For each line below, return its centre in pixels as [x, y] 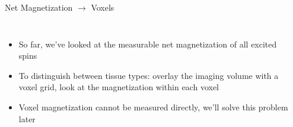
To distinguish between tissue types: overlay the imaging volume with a [149, 75]
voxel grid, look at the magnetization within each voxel [119, 87]
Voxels [103, 7]
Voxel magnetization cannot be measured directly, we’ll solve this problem [153, 107]
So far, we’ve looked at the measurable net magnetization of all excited [148, 44]
